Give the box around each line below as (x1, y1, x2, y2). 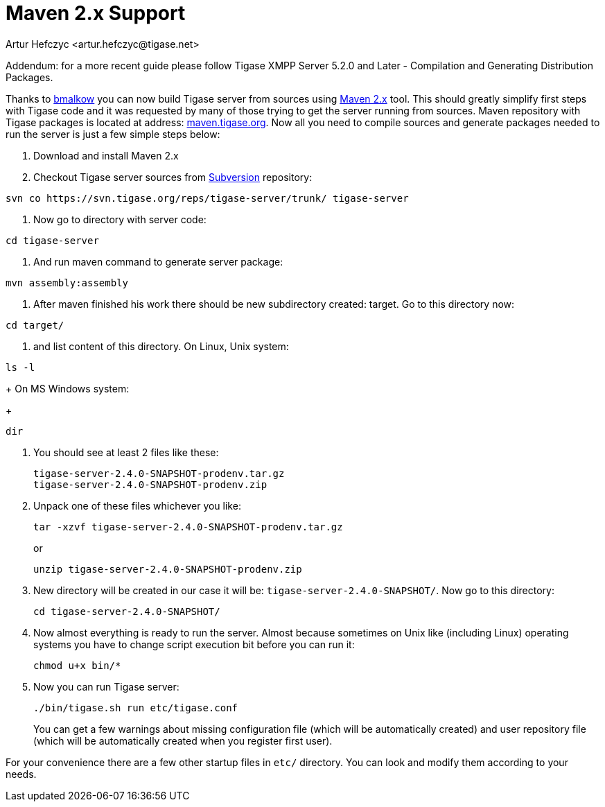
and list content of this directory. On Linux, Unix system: (33, 340, 289, 352)
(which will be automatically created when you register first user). (33, 734, 333, 747)
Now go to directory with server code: (33, 213, 207, 225)
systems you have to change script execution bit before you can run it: (33, 638, 355, 650)
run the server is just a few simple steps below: (6, 128, 220, 140)
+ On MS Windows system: (6, 382, 130, 394)
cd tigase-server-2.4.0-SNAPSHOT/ (33, 605, 220, 617)
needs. (6, 767, 37, 780)
